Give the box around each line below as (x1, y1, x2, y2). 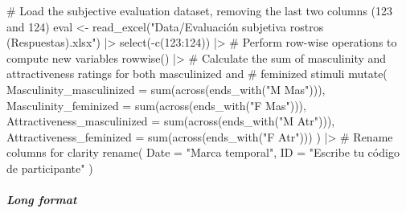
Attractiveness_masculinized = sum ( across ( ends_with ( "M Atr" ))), (6, 113, 335, 129)
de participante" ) (6, 159, 93, 176)
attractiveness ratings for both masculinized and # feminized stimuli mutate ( (6, 65, 388, 82)
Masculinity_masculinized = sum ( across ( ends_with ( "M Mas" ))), (6, 80, 326, 97)
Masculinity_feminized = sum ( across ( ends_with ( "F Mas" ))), (6, 96, 306, 113)
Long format (6, 191, 77, 208)
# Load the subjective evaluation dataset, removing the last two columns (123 (6, 2, 393, 18)
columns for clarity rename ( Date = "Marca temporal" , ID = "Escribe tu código (6, 144, 400, 161)
